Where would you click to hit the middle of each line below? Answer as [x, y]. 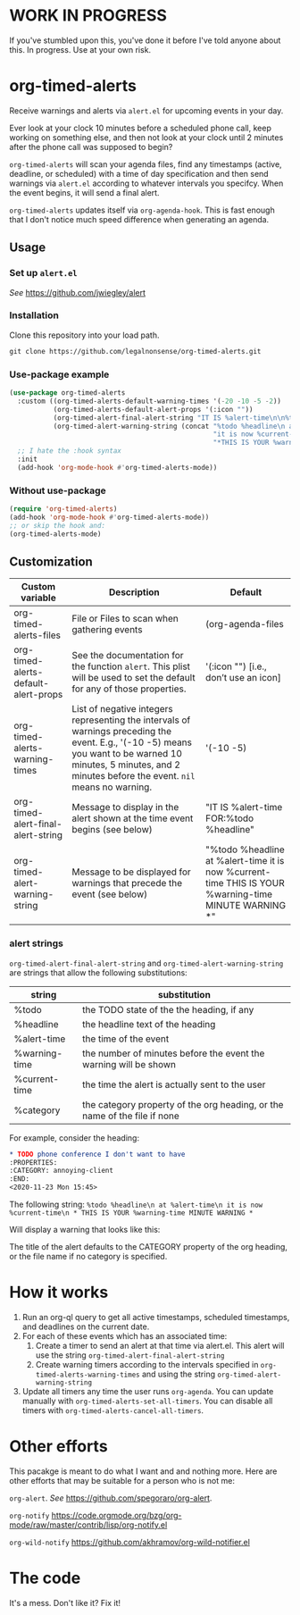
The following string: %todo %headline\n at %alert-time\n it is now [136, 1205]
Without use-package [58, 490]
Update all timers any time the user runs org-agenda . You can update [148, 1391]
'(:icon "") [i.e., [236, 666]
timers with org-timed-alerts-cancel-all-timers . [112, 1410]
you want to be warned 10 [127, 754]
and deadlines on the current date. [86, 1326]
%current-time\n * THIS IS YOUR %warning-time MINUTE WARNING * [131, 1213]
